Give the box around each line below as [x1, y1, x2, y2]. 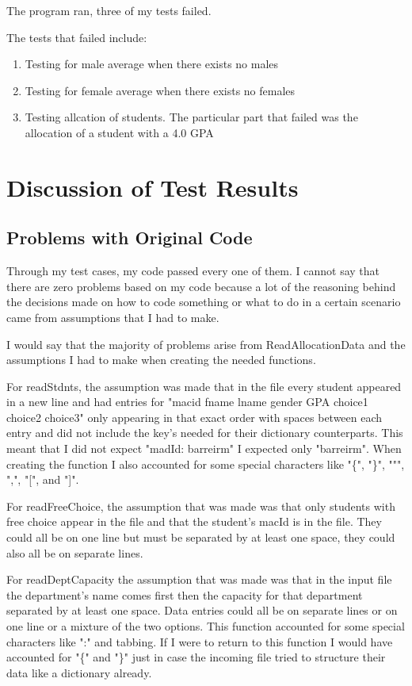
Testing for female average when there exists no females [25, 82, 296, 98]
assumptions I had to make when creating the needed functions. [6, 351, 316, 368]
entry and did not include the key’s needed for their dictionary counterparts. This [6, 424, 403, 441]
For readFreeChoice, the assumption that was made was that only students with [6, 497, 395, 514]
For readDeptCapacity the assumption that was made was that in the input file [6, 571, 392, 588]
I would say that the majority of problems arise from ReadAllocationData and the [6, 335, 406, 352]
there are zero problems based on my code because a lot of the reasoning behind [6, 278, 396, 294]
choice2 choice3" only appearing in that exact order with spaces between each [6, 408, 383, 425]
